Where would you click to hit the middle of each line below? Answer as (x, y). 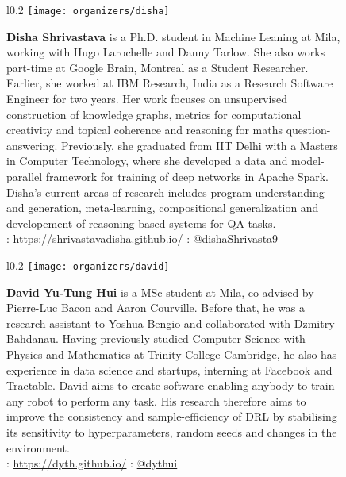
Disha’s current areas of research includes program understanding (165, 192)
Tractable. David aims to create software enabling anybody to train (171, 385)
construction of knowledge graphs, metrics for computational (154, 114)
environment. (38, 447)
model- (308, 161)
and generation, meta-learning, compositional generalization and (163, 208)
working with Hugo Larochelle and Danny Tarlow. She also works (166, 52)
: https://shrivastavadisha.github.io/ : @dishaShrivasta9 (142, 238)
